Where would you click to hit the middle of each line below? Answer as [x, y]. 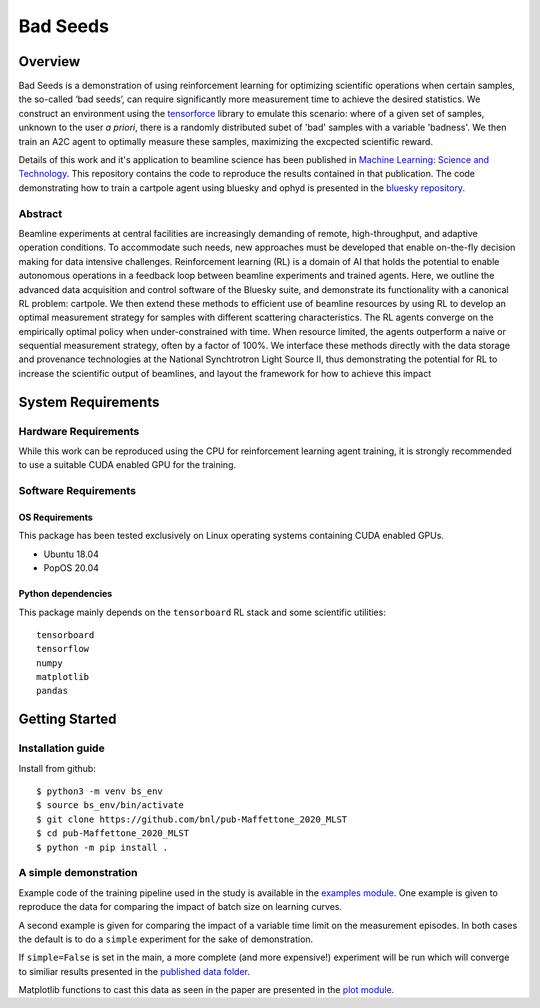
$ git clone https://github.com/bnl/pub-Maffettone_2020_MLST [192, 819]
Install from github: [57, 768]
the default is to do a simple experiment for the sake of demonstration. [166, 939]
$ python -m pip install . [102, 847]
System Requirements [89, 401]
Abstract [40, 213]
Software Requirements [77, 491]
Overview [49, 61]
